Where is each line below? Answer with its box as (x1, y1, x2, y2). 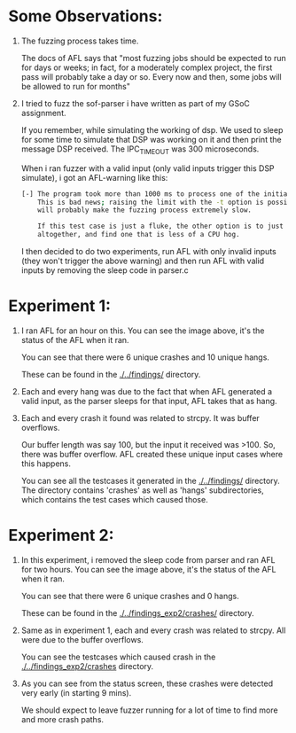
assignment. (20, 107, 66, 118)
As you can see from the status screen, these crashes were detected (20, 678, 274, 689)
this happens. (20, 458, 72, 469)
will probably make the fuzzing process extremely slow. (37, 206, 253, 214)
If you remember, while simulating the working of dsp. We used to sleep (20, 124, 284, 135)
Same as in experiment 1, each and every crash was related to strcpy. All (20, 625, 286, 636)
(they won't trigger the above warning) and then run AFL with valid (20, 255, 265, 267)
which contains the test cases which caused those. (20, 495, 209, 505)
